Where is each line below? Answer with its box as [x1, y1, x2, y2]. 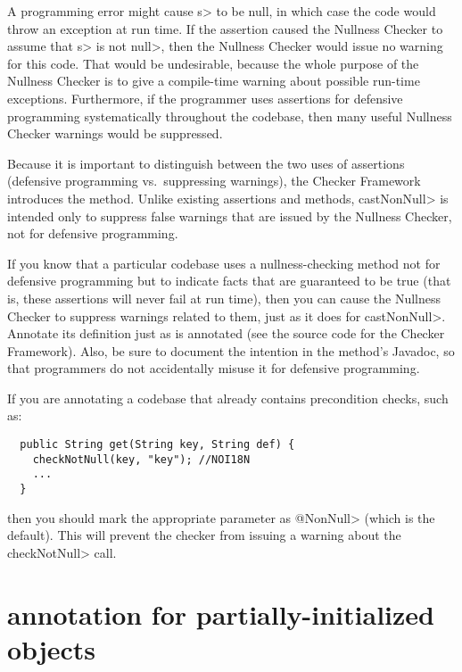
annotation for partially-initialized [7, 595, 434, 632]
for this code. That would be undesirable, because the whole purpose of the [7, 54, 419, 72]
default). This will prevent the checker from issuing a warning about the [7, 526, 401, 544]
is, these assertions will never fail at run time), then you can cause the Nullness [7, 288, 441, 307]
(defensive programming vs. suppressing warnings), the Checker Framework [7, 171, 421, 190]
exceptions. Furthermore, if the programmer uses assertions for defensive [7, 88, 403, 107]
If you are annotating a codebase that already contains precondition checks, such [7, 388, 449, 407]
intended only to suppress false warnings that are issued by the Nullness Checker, [7, 206, 452, 225]
